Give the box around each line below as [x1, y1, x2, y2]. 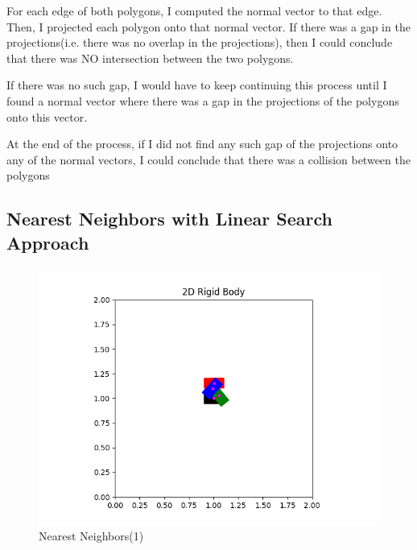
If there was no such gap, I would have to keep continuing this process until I [6, 77, 387, 93]
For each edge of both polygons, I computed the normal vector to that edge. [6, 2, 382, 19]
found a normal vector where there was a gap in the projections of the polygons [6, 92, 399, 109]
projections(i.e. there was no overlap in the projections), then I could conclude [6, 34, 393, 51]
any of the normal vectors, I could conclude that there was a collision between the [6, 151, 411, 167]
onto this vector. [6, 108, 88, 125]
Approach [6, 230, 89, 254]
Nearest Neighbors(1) [39, 527, 144, 544]
